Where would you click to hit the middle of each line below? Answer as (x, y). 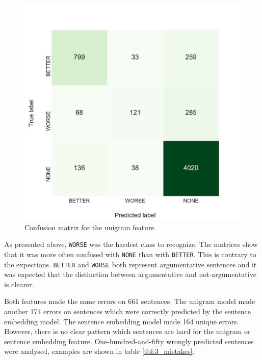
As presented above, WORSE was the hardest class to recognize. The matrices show (131, 244)
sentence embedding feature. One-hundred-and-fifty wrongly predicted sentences (129, 341)
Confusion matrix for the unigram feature (89, 227)
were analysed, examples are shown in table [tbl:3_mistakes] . (99, 351)
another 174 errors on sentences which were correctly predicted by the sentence (127, 311)
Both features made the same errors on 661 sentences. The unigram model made (130, 301)
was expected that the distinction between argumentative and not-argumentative (130, 274)
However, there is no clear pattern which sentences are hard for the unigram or (127, 331)
